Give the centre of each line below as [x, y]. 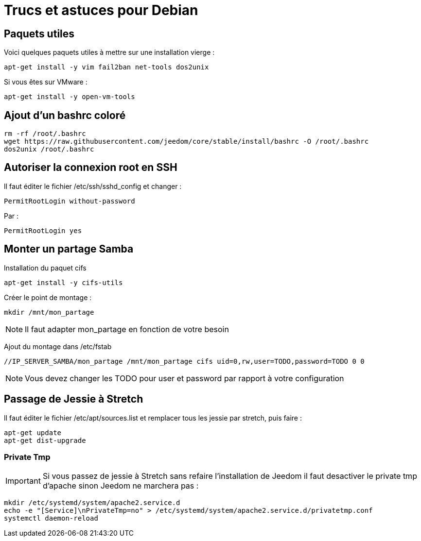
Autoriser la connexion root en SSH [91, 168]
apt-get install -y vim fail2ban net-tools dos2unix [106, 67]
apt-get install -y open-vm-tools [70, 97]
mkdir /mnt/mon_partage [49, 312]
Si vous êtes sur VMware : [46, 82]
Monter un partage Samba [69, 249]
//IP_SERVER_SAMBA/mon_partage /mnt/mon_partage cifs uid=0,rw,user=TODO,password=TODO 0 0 [184, 361]
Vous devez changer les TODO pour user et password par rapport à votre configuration [184, 378]
